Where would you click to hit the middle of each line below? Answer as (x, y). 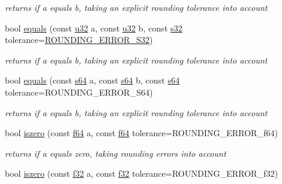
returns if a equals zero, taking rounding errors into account (116, 153)
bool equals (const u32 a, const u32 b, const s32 (94, 28)
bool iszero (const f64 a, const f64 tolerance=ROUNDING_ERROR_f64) (142, 133)
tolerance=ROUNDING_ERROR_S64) (79, 92)
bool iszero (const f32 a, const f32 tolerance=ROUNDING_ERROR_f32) (142, 173)
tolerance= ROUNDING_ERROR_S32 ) (79, 40)
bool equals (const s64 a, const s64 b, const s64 (92, 80)
